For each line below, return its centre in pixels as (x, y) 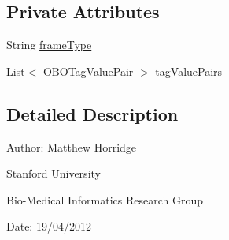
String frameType (49, 45)
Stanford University (54, 173)
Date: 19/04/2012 (49, 226)
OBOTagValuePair (88, 71)
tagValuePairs (189, 71)
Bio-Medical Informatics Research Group (105, 199)
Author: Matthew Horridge (72, 146)
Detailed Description (92, 113)
